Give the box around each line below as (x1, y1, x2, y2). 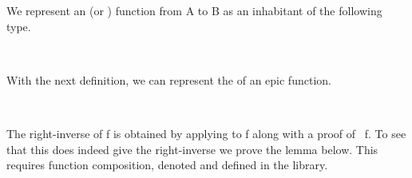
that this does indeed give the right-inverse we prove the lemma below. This (6, 140, 378, 157)
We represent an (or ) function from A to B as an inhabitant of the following (6, 2, 382, 18)
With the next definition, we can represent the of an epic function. (6, 71, 331, 88)
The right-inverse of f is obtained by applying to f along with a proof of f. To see (6, 125, 406, 141)
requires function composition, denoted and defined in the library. (6, 156, 328, 173)
